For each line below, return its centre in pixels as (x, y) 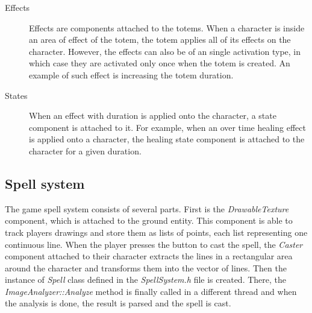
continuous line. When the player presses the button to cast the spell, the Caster (154, 244)
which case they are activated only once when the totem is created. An (160, 63)
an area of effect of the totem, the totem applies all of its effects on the (160, 40)
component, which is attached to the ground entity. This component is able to (149, 220)
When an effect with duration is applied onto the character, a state (153, 115)
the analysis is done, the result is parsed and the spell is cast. (118, 303)
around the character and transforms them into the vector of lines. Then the (146, 267)
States (16, 95)
